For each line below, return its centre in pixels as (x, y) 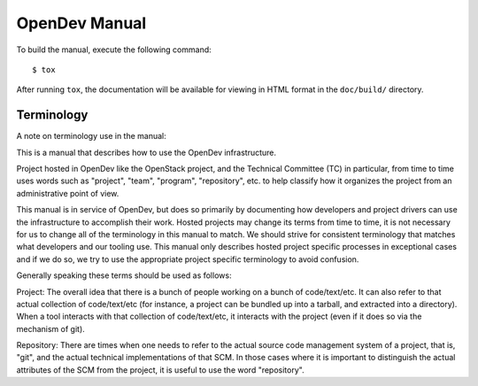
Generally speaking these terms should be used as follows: (124, 275)
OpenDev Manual (81, 23)
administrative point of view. (68, 193)
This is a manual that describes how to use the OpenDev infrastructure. (146, 152)
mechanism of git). (51, 328)
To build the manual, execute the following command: (114, 50)
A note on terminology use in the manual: (92, 136)
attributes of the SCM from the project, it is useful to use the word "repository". (160, 370)
